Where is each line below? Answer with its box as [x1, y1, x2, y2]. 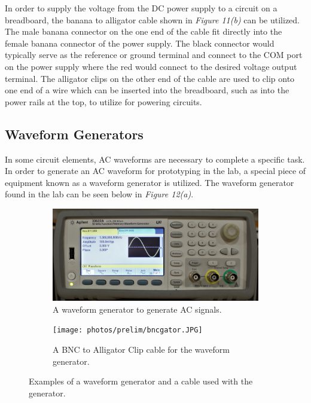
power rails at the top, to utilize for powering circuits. [5, 95, 202, 108]
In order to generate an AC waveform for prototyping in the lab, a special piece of [5, 164, 306, 177]
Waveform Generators [5, 124, 144, 143]
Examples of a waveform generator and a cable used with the [29, 375, 253, 387]
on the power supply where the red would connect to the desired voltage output [5, 60, 297, 72]
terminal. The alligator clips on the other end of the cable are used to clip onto [5, 72, 295, 84]
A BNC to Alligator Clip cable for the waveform [53, 343, 230, 355]
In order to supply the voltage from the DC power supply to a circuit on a [5, 2, 278, 14]
